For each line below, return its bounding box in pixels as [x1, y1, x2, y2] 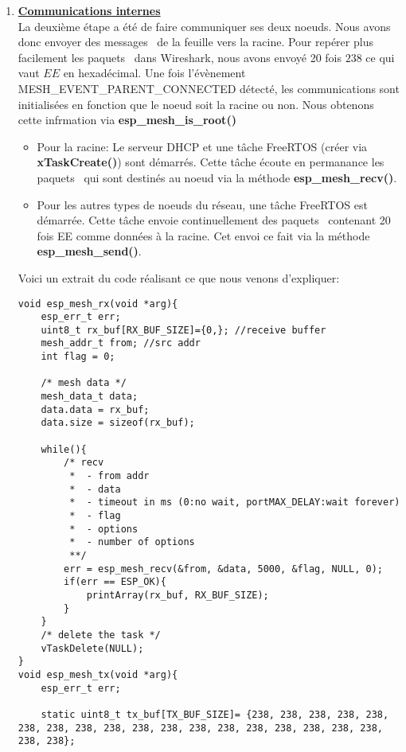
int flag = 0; [41, 351, 115, 363]
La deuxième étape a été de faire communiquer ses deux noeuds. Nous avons [18, 18, 391, 34]
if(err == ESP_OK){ [64, 576, 166, 588]
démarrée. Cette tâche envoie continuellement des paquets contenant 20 [37, 212, 391, 228]
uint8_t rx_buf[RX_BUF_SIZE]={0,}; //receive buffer [41, 324, 326, 336]
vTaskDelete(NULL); [41, 642, 144, 654]
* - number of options [69, 536, 195, 548]
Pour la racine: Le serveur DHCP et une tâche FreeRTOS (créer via [37, 138, 368, 154]
